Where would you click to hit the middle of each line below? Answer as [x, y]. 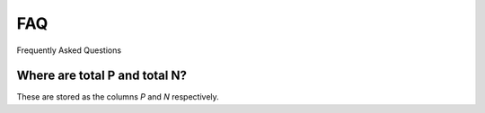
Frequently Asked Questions [69, 50]
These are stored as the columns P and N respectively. [118, 97]
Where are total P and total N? [102, 76]
